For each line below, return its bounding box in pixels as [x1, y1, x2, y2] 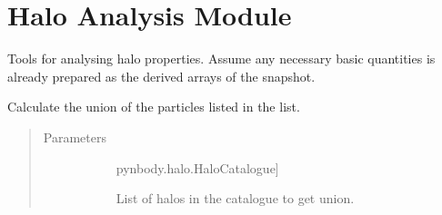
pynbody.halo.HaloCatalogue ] [116, 158, 279, 177]
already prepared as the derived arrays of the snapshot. [7, 66, 316, 85]
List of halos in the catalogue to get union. [116, 189, 355, 208]
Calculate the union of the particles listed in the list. [7, 97, 300, 116]
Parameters [43, 127, 106, 146]
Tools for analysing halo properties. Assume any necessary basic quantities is [7, 49, 436, 68]
